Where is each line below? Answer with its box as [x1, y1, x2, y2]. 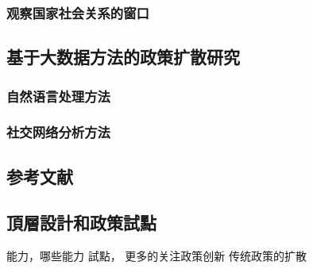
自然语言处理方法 [6, 86, 110, 106]
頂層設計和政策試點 [6, 210, 156, 235]
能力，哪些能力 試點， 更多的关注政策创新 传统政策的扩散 [6, 248, 307, 264]
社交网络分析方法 [6, 122, 110, 142]
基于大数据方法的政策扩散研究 [6, 44, 240, 69]
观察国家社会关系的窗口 [6, 2, 149, 22]
